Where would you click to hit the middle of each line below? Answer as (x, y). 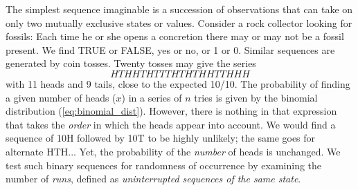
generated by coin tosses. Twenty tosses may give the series (131, 63)
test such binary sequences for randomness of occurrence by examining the (164, 165)
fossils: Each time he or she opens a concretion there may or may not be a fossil (175, 36)
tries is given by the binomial (256, 97)
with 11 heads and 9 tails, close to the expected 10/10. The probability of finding (178, 83)
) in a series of (152, 97)
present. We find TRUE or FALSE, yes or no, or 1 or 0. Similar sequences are (170, 49)
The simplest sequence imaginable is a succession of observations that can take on (179, 9)
